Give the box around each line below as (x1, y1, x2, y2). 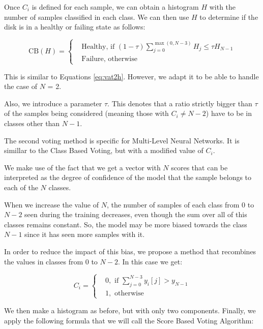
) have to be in (206, 108, 252, 118)
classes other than (4, 117, 60, 128)
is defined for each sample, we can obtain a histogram (32, 2, 199, 12)
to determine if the (199, 11, 258, 22)
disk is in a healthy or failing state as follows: (4, 21, 145, 32)
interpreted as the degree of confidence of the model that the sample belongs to (4, 172, 252, 183)
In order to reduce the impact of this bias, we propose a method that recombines (4, 246, 256, 256)
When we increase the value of (4, 199, 99, 210)
